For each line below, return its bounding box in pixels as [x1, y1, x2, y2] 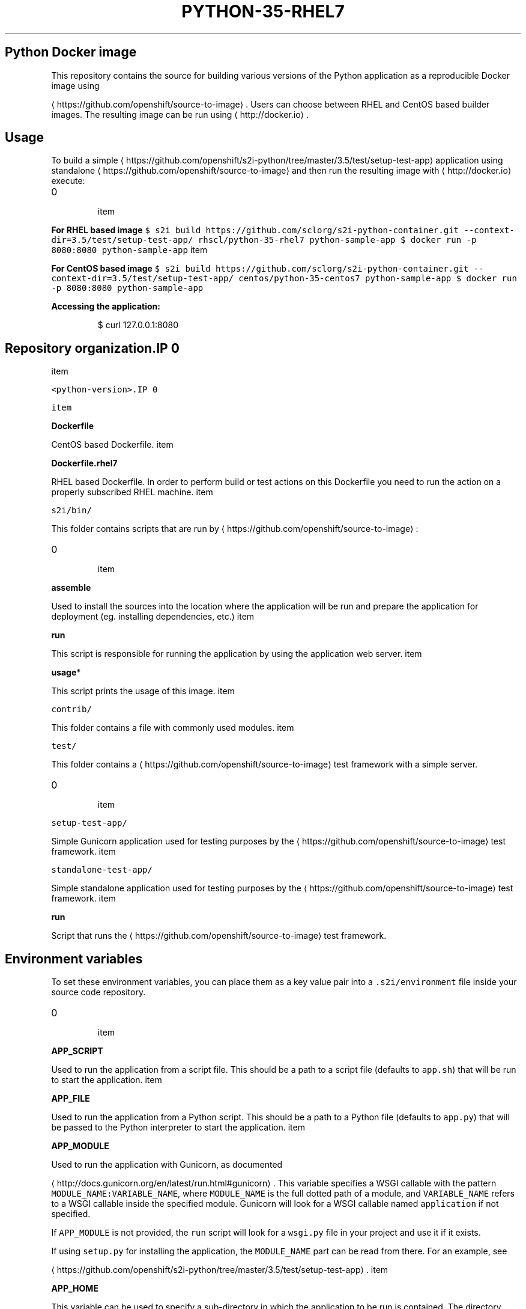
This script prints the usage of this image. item [51, 686, 235, 697]
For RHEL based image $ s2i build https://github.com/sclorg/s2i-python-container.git [51, 225, 459, 236]
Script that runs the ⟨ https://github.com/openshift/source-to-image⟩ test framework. [51, 930, 387, 941]
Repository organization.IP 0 [5, 340, 180, 356]
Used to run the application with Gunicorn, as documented [51, 1159, 283, 1170]
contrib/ [51, 704, 92, 715]
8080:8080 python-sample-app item [51, 245, 208, 255]
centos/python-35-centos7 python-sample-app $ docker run [238, 273, 517, 284]
